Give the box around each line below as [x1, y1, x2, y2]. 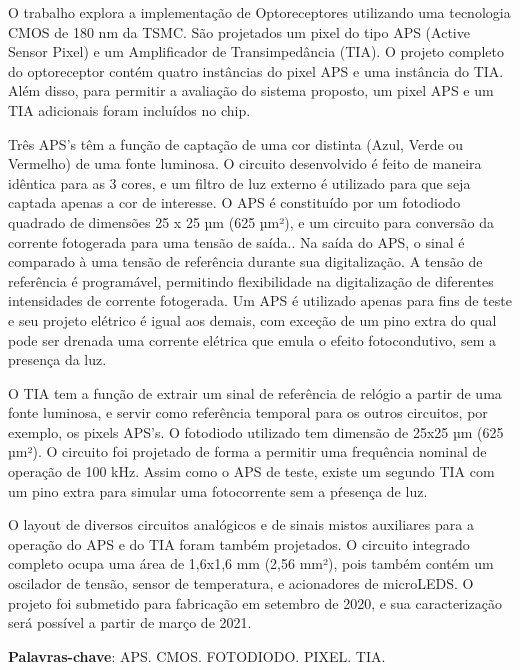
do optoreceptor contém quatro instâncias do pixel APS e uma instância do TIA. [8, 60, 504, 81]
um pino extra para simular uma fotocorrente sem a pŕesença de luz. [8, 480, 428, 501]
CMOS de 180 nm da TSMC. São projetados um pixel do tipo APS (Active [8, 21, 470, 42]
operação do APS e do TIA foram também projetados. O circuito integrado [8, 533, 470, 554]
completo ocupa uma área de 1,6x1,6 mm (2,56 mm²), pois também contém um [8, 553, 494, 574]
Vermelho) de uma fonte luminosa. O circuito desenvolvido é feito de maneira [8, 153, 482, 174]
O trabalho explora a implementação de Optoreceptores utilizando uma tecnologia [8, 2, 511, 22]
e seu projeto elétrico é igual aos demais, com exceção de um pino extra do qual [8, 309, 497, 330]
